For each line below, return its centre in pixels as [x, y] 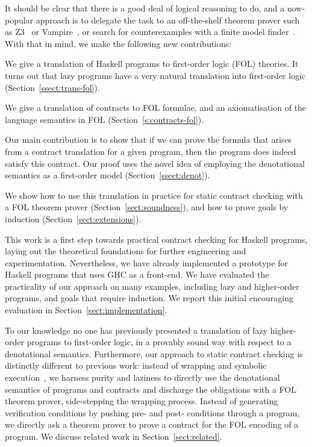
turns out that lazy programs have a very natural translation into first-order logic [155, 75]
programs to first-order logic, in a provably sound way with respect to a [159, 342]
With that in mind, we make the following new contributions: [118, 43]
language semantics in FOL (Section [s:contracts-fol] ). [105, 119]
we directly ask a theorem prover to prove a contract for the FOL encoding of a [152, 424]
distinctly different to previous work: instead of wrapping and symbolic [136, 365]
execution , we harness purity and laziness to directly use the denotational [142, 377]
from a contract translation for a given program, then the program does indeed [151, 151]
